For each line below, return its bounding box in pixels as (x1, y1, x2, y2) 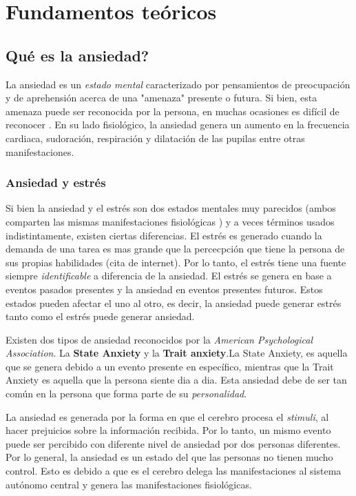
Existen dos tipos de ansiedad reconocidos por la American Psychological (6, 332, 313, 346)
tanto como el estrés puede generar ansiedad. (6, 309, 195, 324)
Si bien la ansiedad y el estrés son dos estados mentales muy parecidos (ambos (6, 201, 336, 215)
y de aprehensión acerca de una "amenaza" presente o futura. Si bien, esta (6, 90, 317, 105)
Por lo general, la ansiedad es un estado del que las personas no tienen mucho (6, 450, 333, 464)
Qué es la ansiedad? (6, 44, 149, 66)
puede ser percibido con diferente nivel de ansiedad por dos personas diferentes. (6, 436, 341, 450)
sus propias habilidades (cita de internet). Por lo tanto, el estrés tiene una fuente (6, 255, 346, 269)
